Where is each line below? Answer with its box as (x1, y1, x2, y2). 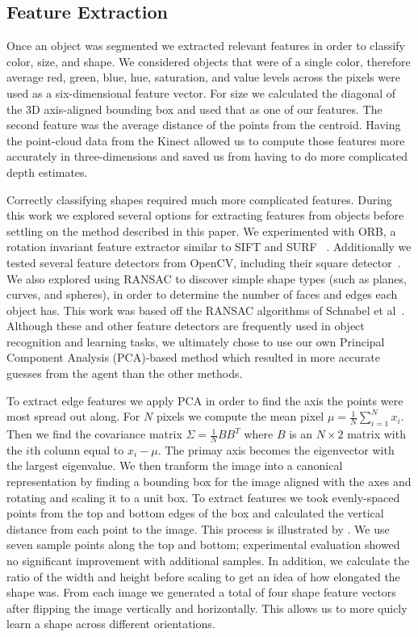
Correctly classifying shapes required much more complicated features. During (6, 191, 393, 207)
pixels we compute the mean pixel (156, 408, 324, 425)
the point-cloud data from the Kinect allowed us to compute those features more (6, 132, 405, 149)
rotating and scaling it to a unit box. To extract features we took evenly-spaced (6, 488, 400, 505)
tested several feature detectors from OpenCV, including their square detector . (6, 254, 401, 270)
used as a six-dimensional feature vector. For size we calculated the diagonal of (6, 84, 396, 101)
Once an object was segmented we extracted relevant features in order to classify (6, 37, 406, 54)
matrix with (347, 425, 406, 442)
